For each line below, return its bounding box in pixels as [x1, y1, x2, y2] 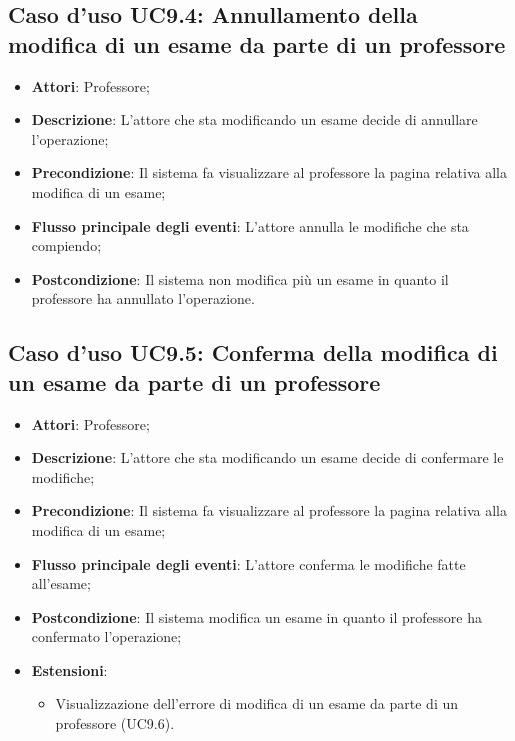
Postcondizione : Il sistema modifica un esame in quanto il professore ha [31, 606, 482, 627]
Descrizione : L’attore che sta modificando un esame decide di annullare [31, 109, 478, 130]
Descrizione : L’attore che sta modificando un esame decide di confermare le [31, 447, 504, 468]
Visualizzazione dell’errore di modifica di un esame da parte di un [55, 693, 459, 714]
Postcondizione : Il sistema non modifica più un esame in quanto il [31, 268, 449, 289]
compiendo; [31, 235, 102, 256]
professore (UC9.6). [55, 713, 175, 734]
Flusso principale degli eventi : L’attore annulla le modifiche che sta [31, 215, 469, 236]
